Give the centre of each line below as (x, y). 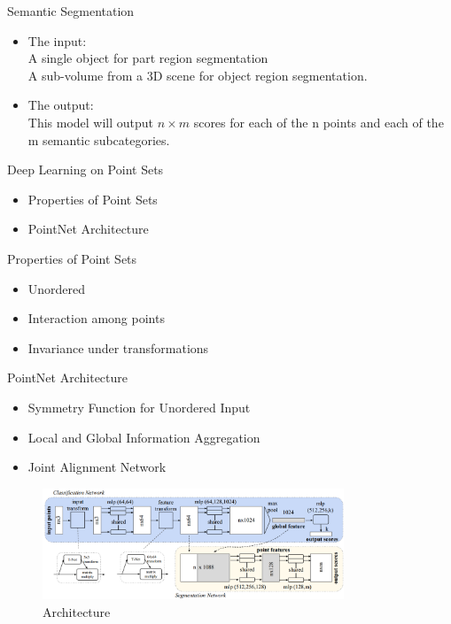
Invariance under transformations (118, 347)
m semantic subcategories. (99, 139)
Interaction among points (96, 318)
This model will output (91, 122)
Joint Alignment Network (97, 467)
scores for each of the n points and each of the (319, 122)
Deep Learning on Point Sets (86, 169)
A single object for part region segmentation (148, 58)
